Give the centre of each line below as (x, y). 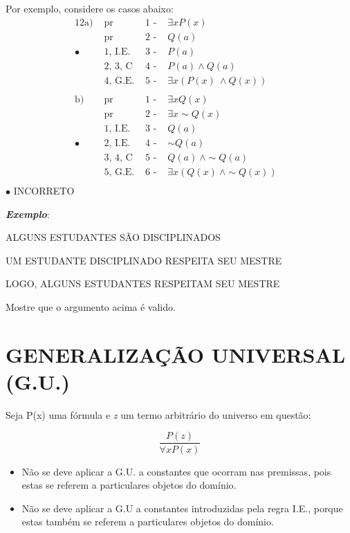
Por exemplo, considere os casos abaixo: (90, 8)
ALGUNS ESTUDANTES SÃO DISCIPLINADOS (113, 237)
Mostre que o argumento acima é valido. (91, 306)
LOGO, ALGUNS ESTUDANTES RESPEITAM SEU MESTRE (143, 283)
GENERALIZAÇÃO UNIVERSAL (176, 354)
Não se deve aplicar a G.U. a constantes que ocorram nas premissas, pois (176, 471)
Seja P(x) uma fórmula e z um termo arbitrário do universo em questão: (158, 414)
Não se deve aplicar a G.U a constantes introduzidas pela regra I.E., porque (182, 508)
